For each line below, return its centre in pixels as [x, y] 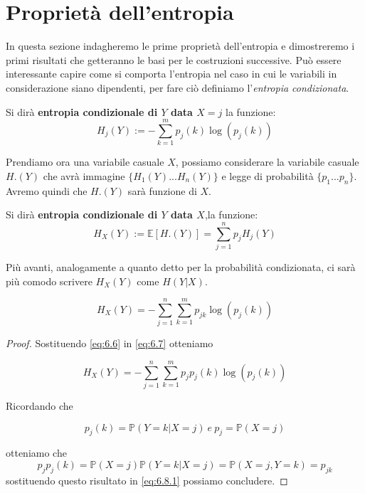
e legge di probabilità [268, 175]
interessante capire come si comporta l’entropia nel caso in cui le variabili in [171, 74]
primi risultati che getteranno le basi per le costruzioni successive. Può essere [174, 59]
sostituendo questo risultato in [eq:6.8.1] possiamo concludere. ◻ [147, 480]
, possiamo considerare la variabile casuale [267, 162]
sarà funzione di [162, 190]
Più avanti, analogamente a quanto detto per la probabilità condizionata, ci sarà [181, 266]
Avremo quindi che [47, 190]
